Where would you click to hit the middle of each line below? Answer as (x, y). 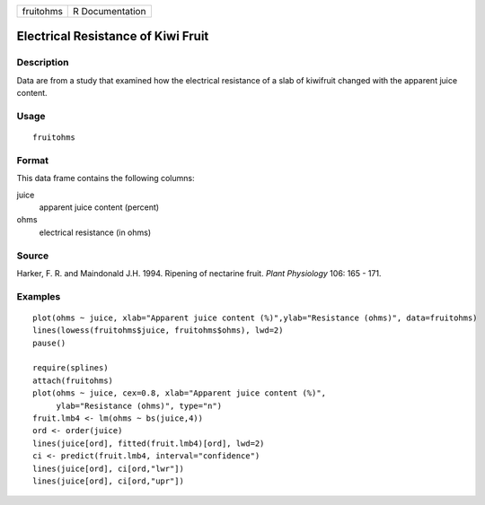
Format (33, 160)
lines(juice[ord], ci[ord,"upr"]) (108, 481)
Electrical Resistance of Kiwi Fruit (113, 36)
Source (33, 256)
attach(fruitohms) (73, 380)
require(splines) (71, 368)
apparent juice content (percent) (99, 207)
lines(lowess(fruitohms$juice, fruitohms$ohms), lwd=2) (158, 331)
